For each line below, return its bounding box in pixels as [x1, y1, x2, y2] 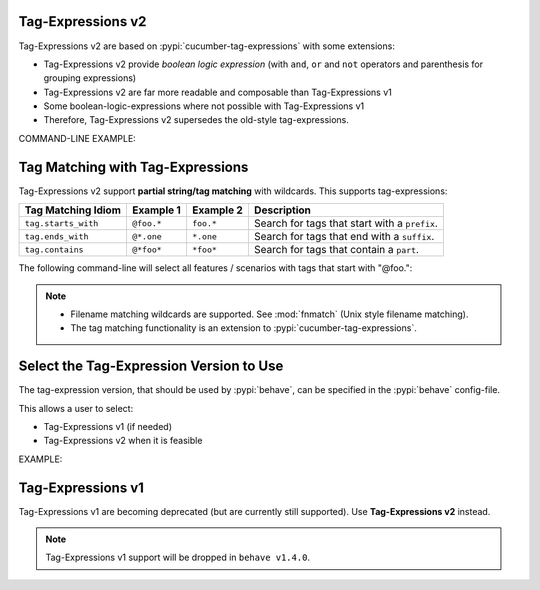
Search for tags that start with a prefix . [253, 216, 439, 230]
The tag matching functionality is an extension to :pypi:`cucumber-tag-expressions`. [70, 322, 417, 334]
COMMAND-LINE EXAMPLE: [18, 132, 137, 144]
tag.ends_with [24, 231, 89, 242]
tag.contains [24, 244, 84, 255]
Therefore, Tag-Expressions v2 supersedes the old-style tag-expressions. [43, 114, 350, 126]
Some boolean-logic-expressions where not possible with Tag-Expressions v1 [43, 100, 365, 112]
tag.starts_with [24, 218, 99, 229]
